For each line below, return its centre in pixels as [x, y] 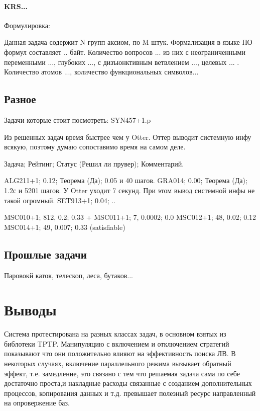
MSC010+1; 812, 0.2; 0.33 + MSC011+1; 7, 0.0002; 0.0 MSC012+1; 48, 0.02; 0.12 [130, 217]
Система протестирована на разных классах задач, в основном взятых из [115, 334]
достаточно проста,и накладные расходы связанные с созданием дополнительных [128, 383]
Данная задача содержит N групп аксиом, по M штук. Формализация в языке [122, 42]
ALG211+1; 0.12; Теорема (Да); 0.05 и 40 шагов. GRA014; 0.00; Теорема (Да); [126, 180]
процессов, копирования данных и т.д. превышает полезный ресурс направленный [130, 393]
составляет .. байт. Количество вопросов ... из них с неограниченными [137, 52]
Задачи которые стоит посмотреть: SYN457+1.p [78, 119]
